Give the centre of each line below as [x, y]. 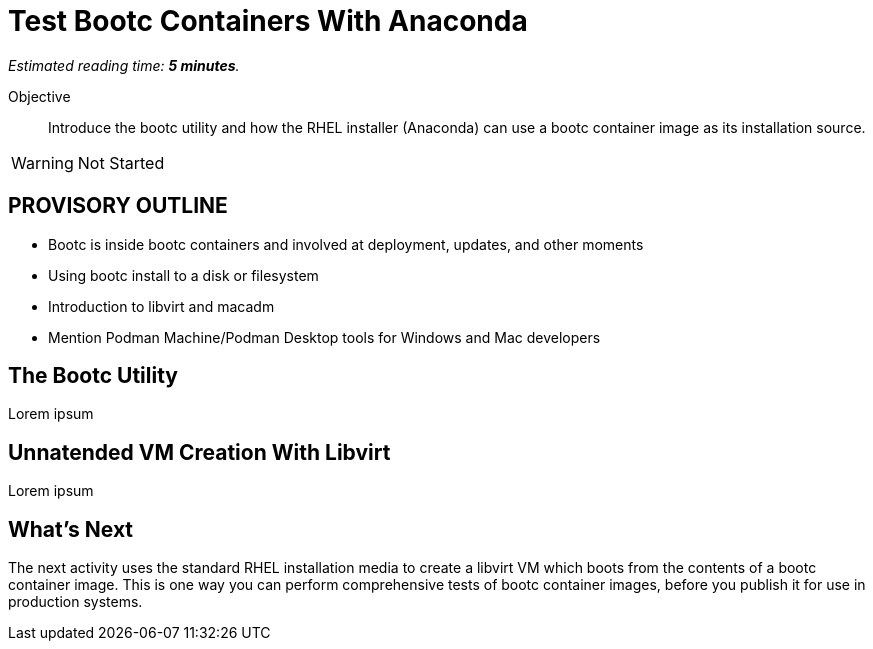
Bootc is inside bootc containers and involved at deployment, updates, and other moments [346, 244]
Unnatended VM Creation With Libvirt [199, 452]
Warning [42, 162]
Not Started [121, 162]
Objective [39, 96]
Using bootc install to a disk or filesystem [183, 275]
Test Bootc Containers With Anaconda [268, 21]
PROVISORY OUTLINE [118, 206]
